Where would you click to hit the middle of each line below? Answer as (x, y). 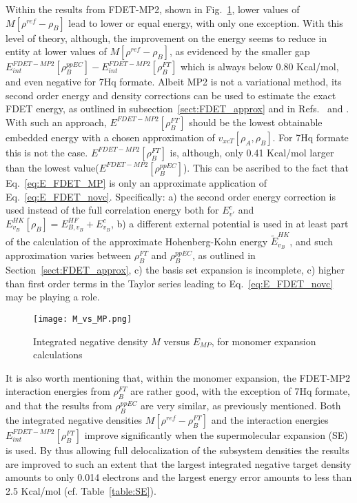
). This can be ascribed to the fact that (266, 167)
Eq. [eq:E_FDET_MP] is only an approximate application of (136, 182)
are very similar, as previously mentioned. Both (241, 406)
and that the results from (59, 406)
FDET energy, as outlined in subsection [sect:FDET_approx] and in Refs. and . (177, 109)
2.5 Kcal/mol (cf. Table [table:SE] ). (81, 490)
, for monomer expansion (264, 341)
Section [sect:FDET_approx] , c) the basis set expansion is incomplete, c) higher (175, 270)
